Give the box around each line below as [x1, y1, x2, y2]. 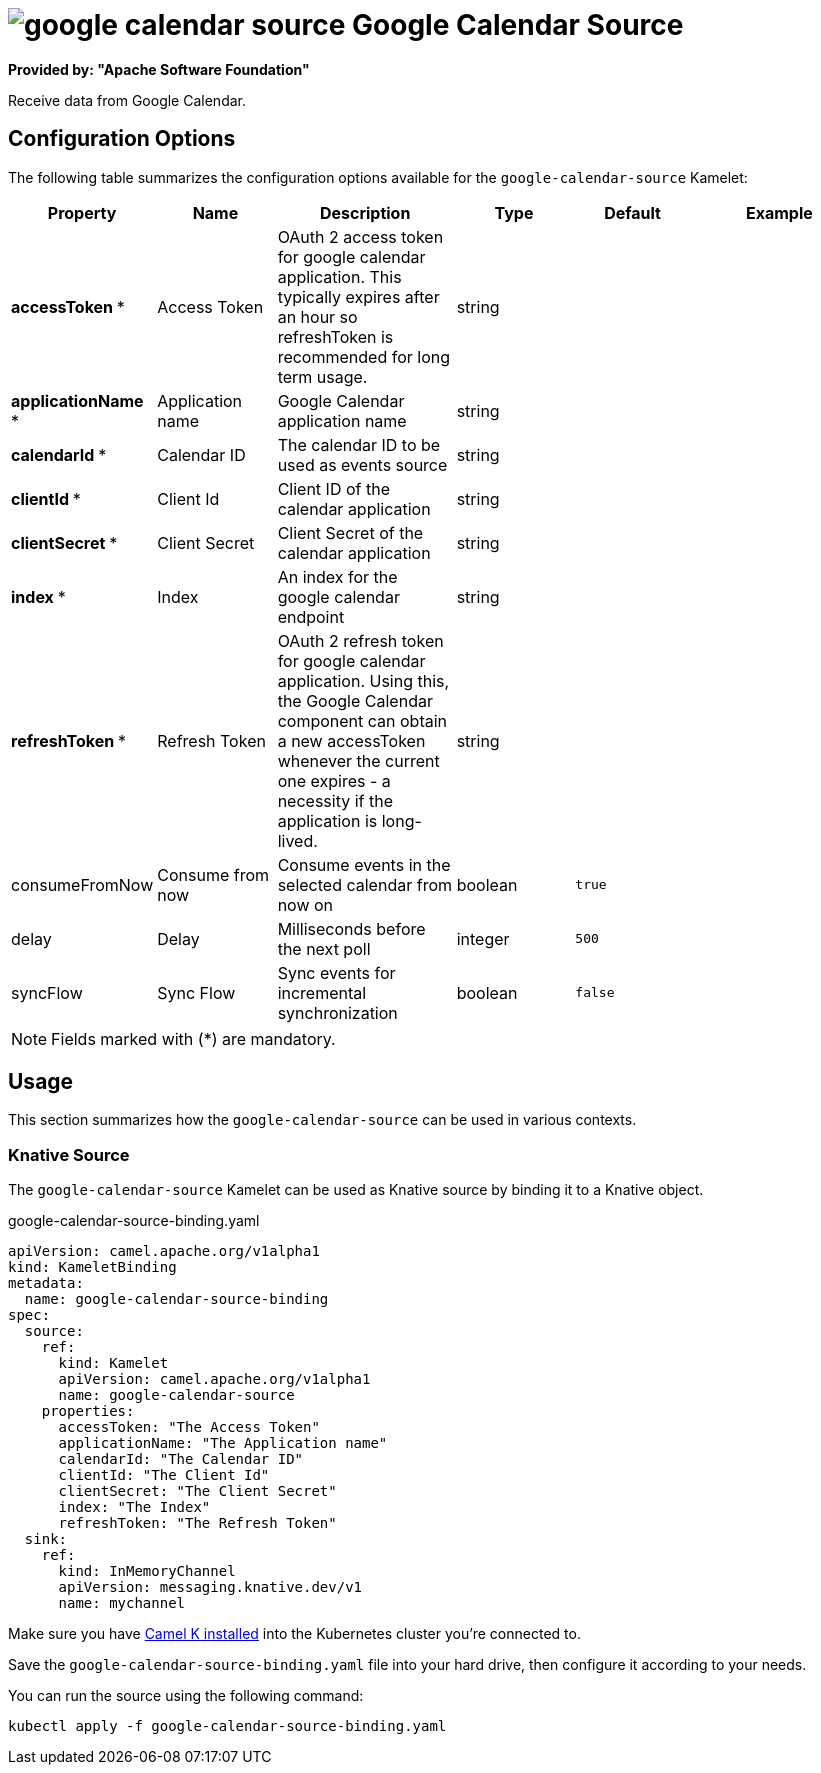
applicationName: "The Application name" [58, 1435, 388, 1452]
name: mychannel [58, 1595, 186, 1612]
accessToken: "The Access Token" [58, 1419, 320, 1436]
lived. [277, 830, 318, 851]
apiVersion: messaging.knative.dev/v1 [58, 1579, 363, 1596]
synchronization [277, 1002, 398, 1023]
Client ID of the [277, 478, 390, 499]
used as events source [277, 454, 448, 475]
